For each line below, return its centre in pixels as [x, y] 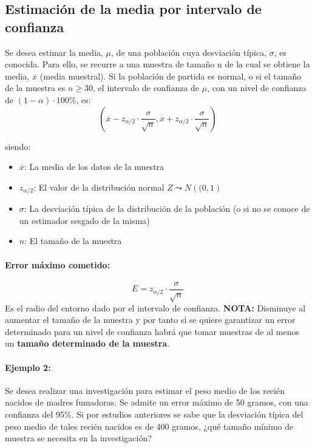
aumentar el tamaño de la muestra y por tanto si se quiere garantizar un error [150, 320]
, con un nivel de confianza [257, 88]
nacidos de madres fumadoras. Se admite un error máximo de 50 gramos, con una [157, 402]
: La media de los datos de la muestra [94, 167]
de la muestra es [35, 88]
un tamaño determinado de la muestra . [87, 343]
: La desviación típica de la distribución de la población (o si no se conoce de [167, 209]
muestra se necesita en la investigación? [78, 438]
